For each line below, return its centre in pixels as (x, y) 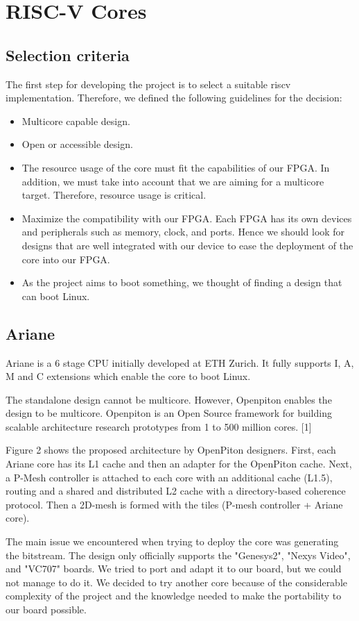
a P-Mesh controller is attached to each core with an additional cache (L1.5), (169, 477)
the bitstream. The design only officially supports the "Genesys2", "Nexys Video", (178, 555)
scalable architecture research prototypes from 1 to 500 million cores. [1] (159, 426)
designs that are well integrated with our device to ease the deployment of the (187, 245)
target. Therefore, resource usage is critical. (114, 195)
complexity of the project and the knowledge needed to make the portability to (174, 596)
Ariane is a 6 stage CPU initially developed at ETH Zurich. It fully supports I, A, (180, 362)
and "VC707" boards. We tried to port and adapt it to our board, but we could (174, 569)
